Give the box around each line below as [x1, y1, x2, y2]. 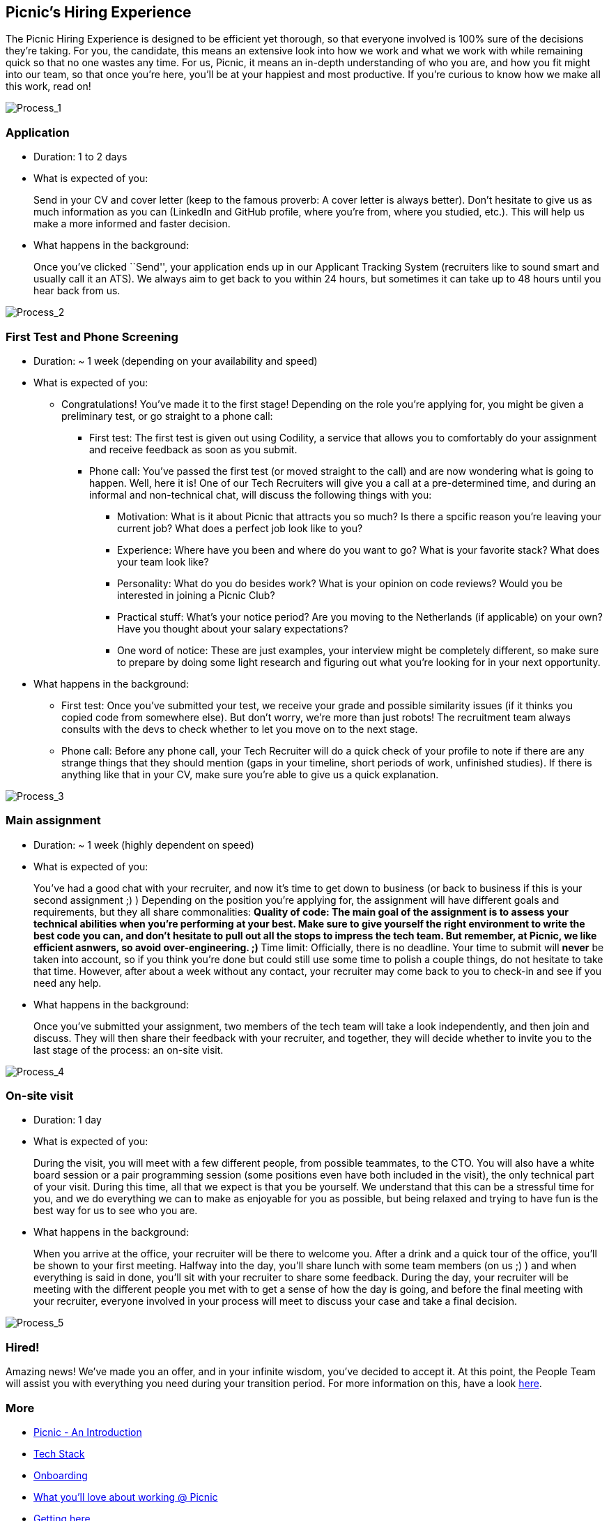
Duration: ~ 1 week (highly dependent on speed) [33, 838, 254, 851]
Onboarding [33, 1469, 88, 1481]
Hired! [6, 1340, 40, 1354]
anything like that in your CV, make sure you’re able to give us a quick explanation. [61, 768, 439, 780]
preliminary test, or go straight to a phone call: [61, 409, 273, 422]
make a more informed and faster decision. [33, 218, 231, 230]
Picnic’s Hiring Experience [6, 3, 192, 21]
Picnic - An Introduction [33, 1425, 142, 1438]
